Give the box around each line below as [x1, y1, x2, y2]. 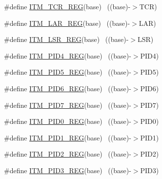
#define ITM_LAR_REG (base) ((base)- [4, 18, 130, 28]
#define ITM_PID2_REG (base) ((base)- [4, 149, 131, 159]
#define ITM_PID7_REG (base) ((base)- [4, 99, 131, 110]
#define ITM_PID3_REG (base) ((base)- [4, 165, 131, 175]
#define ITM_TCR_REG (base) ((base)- [4, 1, 131, 11]
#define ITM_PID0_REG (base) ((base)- [4, 116, 131, 126]
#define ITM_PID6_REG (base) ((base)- [4, 83, 131, 93]
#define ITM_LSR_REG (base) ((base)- [4, 34, 129, 44]
